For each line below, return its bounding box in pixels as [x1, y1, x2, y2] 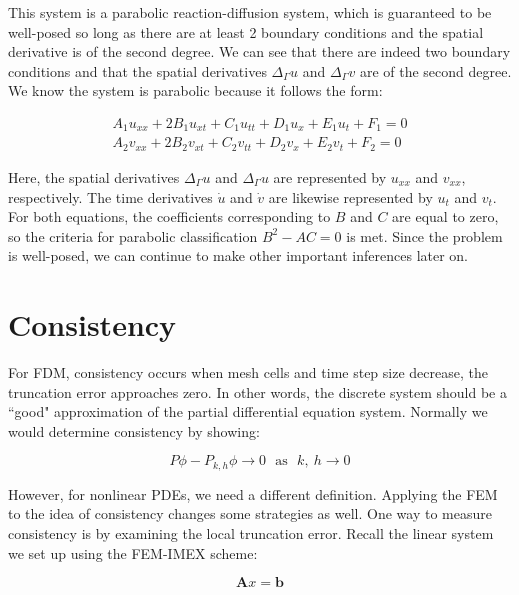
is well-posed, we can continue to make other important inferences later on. [8, 245, 469, 266]
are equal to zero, [392, 206, 499, 227]
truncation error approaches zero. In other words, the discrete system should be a [8, 381, 507, 402]
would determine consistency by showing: [8, 420, 260, 441]
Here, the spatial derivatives [8, 166, 180, 187]
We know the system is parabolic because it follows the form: [8, 80, 383, 101]
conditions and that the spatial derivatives [8, 60, 267, 81]
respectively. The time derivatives [8, 186, 213, 207]
